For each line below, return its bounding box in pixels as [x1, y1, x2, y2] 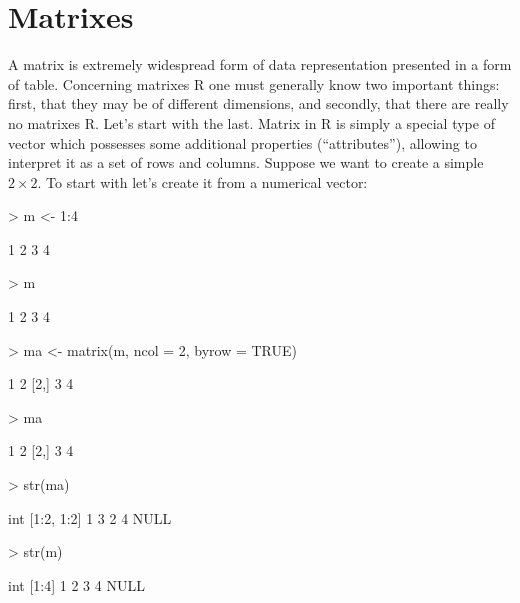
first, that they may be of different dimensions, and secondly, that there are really [8, 93, 509, 114]
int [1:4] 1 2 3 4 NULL [8, 574, 145, 595]
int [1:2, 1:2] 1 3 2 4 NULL [8, 507, 172, 528]
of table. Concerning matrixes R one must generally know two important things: [8, 73, 500, 94]
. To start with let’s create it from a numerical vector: [37, 171, 368, 192]
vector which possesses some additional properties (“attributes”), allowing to [8, 132, 477, 153]
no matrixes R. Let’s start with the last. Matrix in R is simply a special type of [8, 112, 495, 133]
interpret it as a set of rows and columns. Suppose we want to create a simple [8, 152, 484, 173]
